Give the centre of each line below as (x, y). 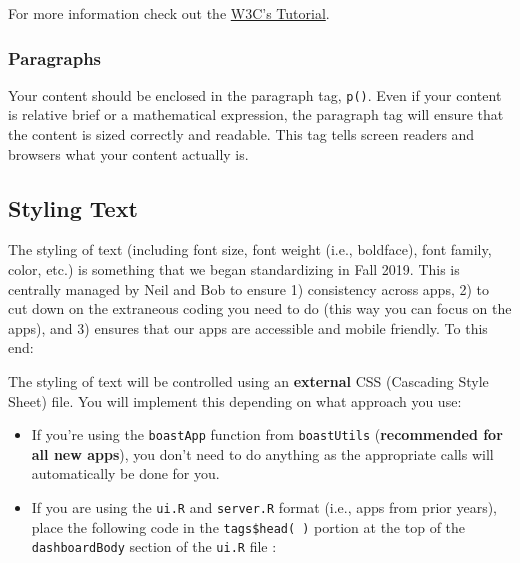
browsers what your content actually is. (128, 153)
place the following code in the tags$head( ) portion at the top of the (248, 526)
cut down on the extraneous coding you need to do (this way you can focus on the (260, 308)
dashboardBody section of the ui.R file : (154, 546)
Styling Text (73, 207)
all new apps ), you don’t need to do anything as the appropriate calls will (262, 453)
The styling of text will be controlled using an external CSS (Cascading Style (248, 381)
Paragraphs (55, 57)
